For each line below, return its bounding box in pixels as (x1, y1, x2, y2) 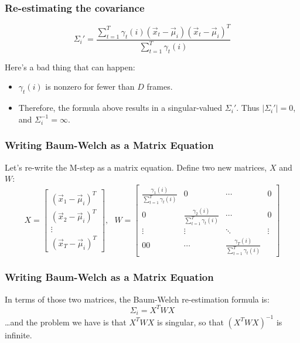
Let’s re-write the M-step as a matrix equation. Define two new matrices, (5, 161, 267, 173)
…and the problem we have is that (5, 315, 127, 328)
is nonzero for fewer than (45, 80, 135, 93)
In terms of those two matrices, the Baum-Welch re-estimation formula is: (5, 293, 270, 305)
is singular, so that (157, 315, 224, 328)
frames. (146, 80, 173, 93)
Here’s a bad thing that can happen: (5, 60, 135, 73)
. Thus (236, 101, 260, 114)
